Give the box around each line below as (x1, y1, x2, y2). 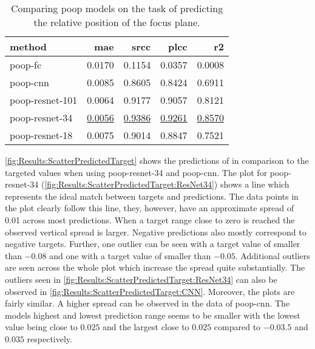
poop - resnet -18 (10, 128, 73, 142)
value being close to (5, 320, 78, 333)
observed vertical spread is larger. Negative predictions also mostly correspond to (5, 225, 307, 238)
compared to (214, 320, 261, 333)
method (10, 39, 47, 53)
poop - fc (10, 58, 42, 72)
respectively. (27, 332, 72, 345)
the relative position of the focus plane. (33, 15, 200, 29)
